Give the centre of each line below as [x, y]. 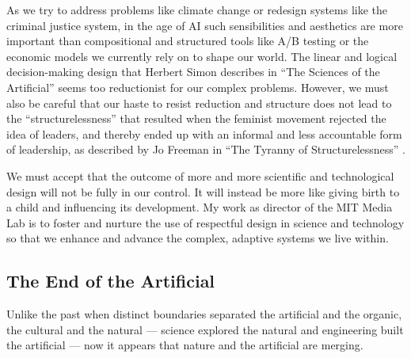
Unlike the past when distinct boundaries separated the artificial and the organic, [204, 314]
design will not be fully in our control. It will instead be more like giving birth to [203, 191]
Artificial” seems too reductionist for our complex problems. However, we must [198, 87]
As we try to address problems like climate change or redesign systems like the [197, 10]
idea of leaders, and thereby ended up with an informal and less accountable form [204, 133]
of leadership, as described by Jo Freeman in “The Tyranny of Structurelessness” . [206, 149]
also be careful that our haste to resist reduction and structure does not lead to [199, 103]
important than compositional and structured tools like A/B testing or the [188, 41]
